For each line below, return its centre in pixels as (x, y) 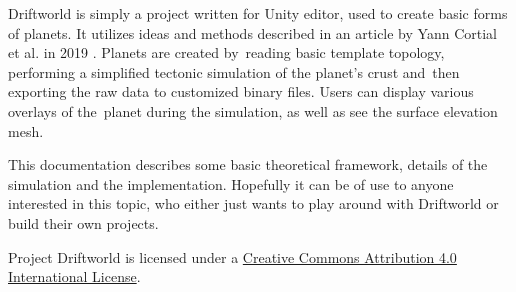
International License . (74, 276)
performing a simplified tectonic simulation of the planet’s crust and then (234, 71)
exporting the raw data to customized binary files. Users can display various (241, 91)
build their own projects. (83, 222)
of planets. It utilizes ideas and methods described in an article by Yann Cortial (252, 32)
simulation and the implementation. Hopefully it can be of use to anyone (231, 183)
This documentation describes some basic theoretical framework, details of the (248, 164)
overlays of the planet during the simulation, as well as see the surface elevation (253, 110)
